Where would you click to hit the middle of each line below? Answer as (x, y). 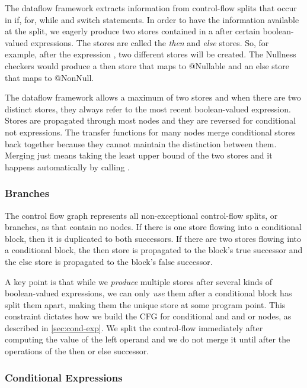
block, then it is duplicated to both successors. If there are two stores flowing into (153, 238)
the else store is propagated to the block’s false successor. (109, 261)
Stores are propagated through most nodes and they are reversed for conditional (151, 120)
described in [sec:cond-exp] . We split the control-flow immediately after (134, 327)
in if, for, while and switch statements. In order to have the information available (152, 19)
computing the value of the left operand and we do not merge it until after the (148, 339)
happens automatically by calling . (67, 166)
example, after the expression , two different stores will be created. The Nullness (151, 54)
